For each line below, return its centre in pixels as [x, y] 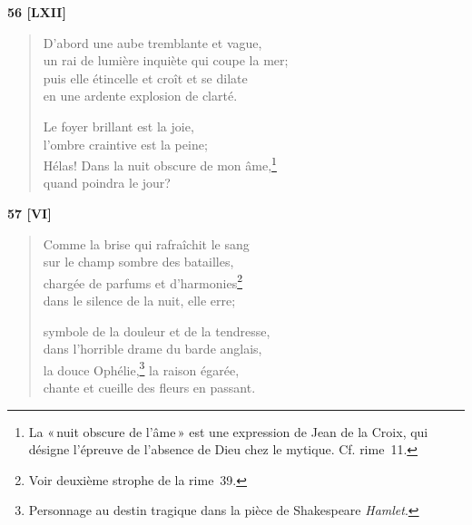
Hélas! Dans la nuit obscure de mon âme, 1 [160, 164]
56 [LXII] [37, 12]
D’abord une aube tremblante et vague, [152, 42]
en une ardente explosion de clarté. [140, 96]
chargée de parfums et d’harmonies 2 [143, 281]
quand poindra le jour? [107, 183]
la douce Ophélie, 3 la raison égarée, [141, 368]
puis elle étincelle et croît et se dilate [145, 78]
